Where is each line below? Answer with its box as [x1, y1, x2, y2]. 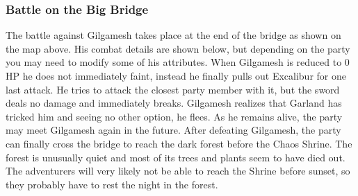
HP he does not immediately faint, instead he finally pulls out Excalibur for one [6, 69, 346, 82]
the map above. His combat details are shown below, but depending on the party [6, 41, 350, 55]
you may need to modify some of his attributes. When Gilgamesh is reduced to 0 [6, 55, 350, 69]
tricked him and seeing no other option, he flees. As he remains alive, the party [6, 109, 343, 123]
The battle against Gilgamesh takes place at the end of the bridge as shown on [6, 28, 341, 42]
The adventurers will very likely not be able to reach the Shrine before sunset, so [6, 163, 350, 178]
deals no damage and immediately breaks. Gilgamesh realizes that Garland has [6, 96, 342, 110]
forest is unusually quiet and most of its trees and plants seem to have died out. [6, 150, 345, 164]
